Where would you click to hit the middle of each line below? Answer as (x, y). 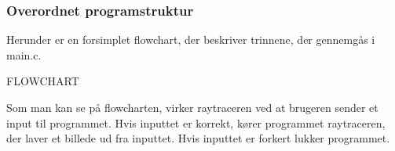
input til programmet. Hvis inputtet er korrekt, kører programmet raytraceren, (196, 122)
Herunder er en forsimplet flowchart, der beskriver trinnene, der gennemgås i (191, 40)
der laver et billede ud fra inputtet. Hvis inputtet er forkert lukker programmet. (198, 138)
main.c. (24, 54)
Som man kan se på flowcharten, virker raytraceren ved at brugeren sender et (192, 107)
